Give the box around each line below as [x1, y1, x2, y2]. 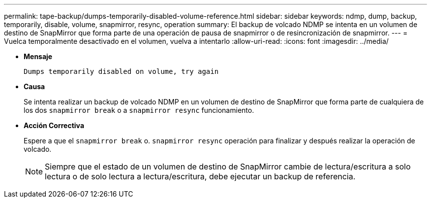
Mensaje [24, 52, 53, 61]
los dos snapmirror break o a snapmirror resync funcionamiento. [24, 106, 254, 114]
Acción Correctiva [24, 121, 85, 130]
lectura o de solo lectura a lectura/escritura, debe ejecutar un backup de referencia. [45, 171, 356, 181]
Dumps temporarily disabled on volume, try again [24, 67, 219, 75]
